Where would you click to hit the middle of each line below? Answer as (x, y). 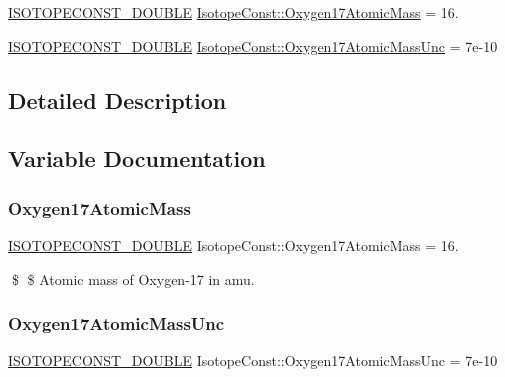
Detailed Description (117, 99)
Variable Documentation (137, 158)
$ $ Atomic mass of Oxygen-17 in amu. (133, 278)
